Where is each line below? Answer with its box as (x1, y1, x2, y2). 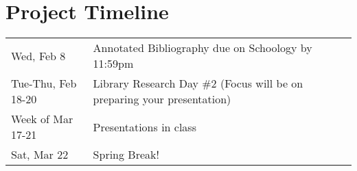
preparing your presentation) (93, 91, 231, 107)
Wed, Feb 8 (11, 47, 66, 64)
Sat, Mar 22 (11, 146, 69, 163)
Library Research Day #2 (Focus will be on (93, 75, 303, 92)
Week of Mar (11, 111, 73, 127)
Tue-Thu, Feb (11, 75, 77, 92)
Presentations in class (93, 118, 196, 135)
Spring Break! (93, 146, 159, 163)
